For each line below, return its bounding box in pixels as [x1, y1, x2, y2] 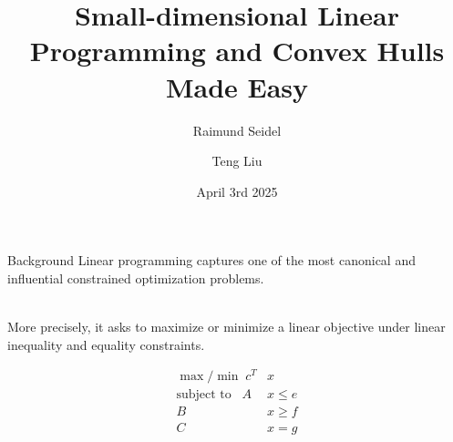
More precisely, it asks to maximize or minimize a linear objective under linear [7, 317, 446, 336]
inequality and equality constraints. [7, 334, 205, 354]
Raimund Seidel [192, 120, 282, 139]
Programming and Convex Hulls [29, 32, 445, 69]
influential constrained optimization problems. [7, 268, 264, 287]
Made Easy [165, 67, 309, 105]
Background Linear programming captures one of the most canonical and [7, 251, 416, 270]
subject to [176, 388, 232, 402]
